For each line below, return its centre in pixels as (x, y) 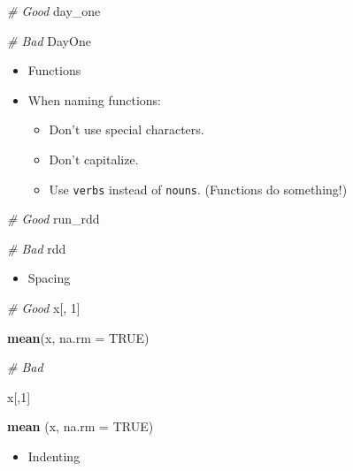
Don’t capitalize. (94, 159)
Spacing (49, 278)
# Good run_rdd (54, 219)
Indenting (54, 456)
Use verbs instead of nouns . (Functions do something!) (198, 189)
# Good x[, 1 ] (44, 308)
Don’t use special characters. (127, 129)
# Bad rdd (37, 248)
